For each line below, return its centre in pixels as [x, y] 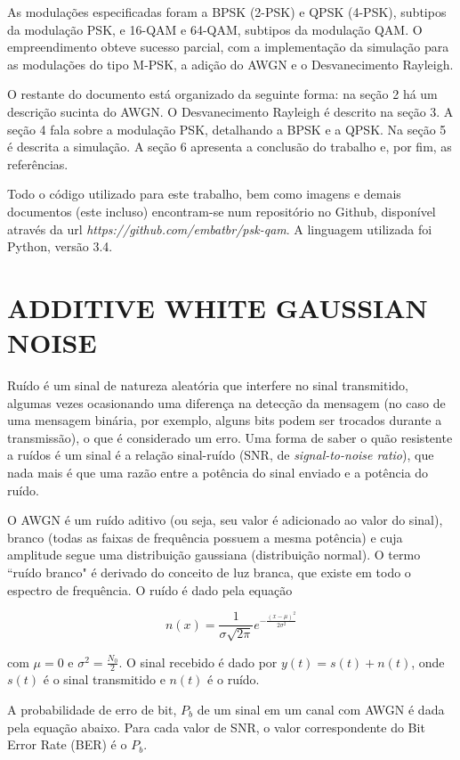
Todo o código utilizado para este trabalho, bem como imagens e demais [204, 194]
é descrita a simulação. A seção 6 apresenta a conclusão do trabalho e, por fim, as [230, 147]
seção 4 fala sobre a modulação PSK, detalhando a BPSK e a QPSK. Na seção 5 [227, 129]
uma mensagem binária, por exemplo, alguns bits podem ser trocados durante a [225, 420]
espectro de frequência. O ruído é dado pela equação [150, 589]
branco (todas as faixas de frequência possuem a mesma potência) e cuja [205, 537]
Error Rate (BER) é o [67, 744]
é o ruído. [234, 679]
